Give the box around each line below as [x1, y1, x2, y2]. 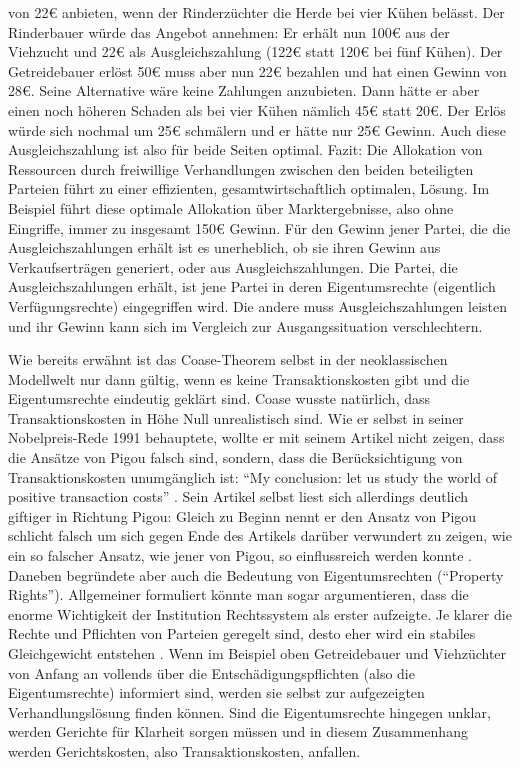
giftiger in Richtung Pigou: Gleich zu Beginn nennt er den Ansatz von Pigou [8, 505, 477, 526]
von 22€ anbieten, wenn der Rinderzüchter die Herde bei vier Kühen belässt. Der [8, 2, 505, 22]
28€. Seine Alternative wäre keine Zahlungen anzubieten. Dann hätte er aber [8, 80, 480, 101]
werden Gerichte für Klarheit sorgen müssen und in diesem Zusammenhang [8, 721, 468, 742]
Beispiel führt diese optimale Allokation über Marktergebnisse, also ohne [8, 197, 454, 218]
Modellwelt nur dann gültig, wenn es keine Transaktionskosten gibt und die [8, 368, 470, 389]
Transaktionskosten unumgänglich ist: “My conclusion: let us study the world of [8, 466, 498, 487]
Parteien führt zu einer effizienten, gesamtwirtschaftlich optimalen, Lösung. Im [8, 178, 490, 199]
